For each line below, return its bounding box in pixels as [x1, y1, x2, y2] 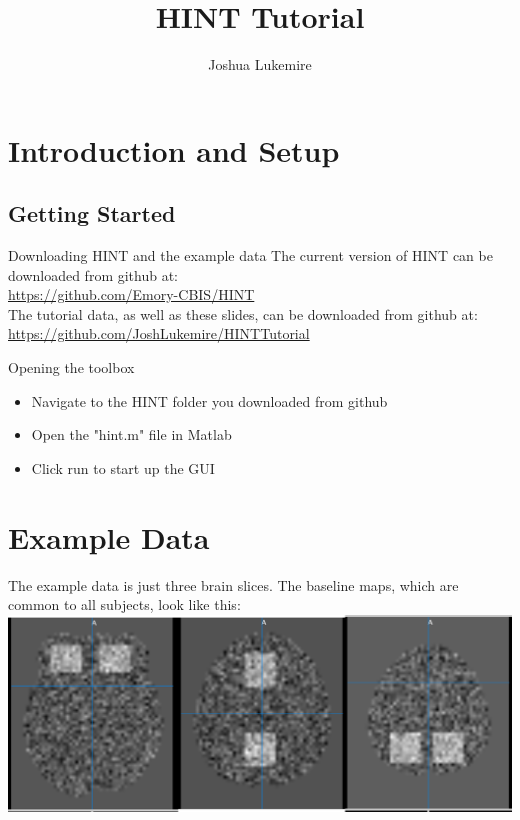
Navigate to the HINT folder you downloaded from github [31, 390, 388, 411]
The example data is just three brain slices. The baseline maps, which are [8, 574, 459, 595]
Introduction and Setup [8, 129, 340, 170]
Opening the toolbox [8, 357, 135, 378]
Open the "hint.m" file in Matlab [31, 424, 232, 445]
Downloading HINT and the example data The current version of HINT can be [8, 245, 493, 266]
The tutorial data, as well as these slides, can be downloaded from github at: [8, 303, 478, 324]
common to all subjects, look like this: [8, 594, 241, 615]
